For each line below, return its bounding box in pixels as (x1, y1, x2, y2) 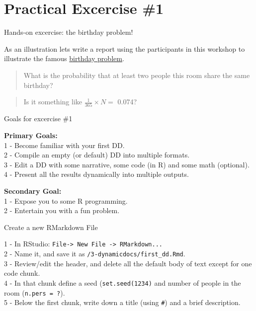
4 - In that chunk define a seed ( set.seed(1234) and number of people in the (4, 277, 241, 288)
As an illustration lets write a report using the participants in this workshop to (4, 43, 245, 54)
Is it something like (23, 96, 82, 107)
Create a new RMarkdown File (4, 222, 98, 232)
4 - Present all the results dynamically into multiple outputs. (4, 169, 189, 179)
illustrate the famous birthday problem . (4, 53, 124, 64)
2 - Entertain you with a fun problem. (4, 205, 120, 216)
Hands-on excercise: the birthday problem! (4, 27, 133, 37)
